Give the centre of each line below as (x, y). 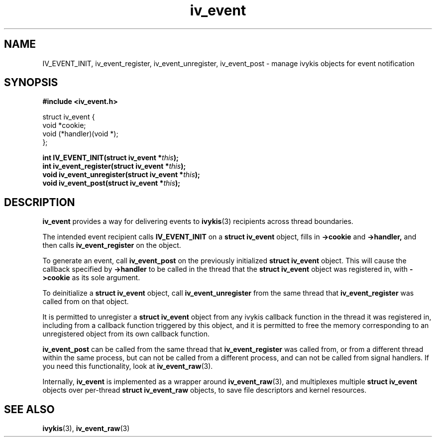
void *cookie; (64, 125)
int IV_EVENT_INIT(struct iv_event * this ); (110, 158)
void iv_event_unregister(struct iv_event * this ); (121, 175)
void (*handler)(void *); (80, 134)
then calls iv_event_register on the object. (112, 245)
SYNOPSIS (31, 83)
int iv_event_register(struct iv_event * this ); (114, 166)
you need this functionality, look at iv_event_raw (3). (128, 366)
